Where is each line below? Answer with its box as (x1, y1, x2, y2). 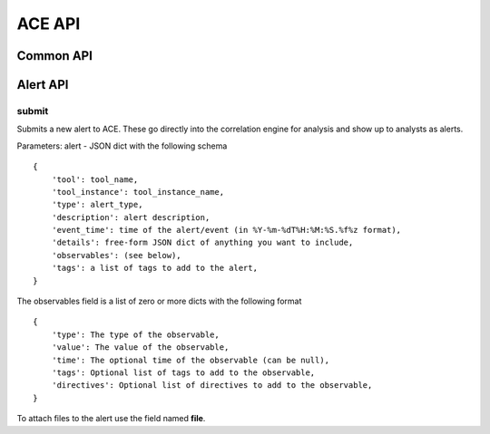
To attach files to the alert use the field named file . (16, 413, 206, 424)
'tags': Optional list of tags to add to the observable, (51, 367, 316, 378)
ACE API (16, 14, 81, 34)
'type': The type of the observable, (51, 329, 220, 340)
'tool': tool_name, (51, 174, 139, 185)
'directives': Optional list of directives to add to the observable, (51, 381, 373, 391)
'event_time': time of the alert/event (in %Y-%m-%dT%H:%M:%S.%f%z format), (51, 225, 402, 236)
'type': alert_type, (51, 199, 143, 210)
